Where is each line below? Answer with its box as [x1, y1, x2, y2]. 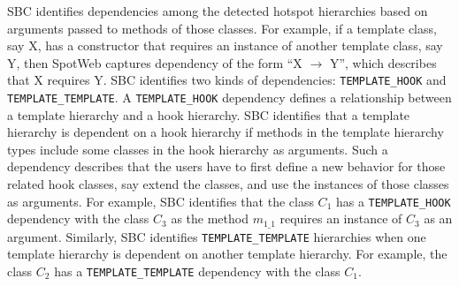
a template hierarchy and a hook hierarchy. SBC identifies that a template [7, 105, 410, 124]
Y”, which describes [329, 53, 437, 71]
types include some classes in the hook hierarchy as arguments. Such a [7, 139, 388, 158]
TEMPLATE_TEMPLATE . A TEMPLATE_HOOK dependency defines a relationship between [7, 88, 452, 107]
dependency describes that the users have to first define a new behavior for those [7, 157, 446, 176]
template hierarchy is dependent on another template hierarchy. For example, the [7, 245, 448, 263]
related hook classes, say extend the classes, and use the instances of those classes [7, 175, 449, 193]
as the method [171, 209, 249, 228]
